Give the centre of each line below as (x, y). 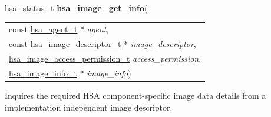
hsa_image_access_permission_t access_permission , (105, 58)
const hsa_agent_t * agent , (59, 29)
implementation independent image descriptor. (89, 107)
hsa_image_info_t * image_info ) (70, 73)
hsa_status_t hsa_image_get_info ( (76, 8)
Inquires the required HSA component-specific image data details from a (135, 95)
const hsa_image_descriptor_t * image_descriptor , (103, 44)
